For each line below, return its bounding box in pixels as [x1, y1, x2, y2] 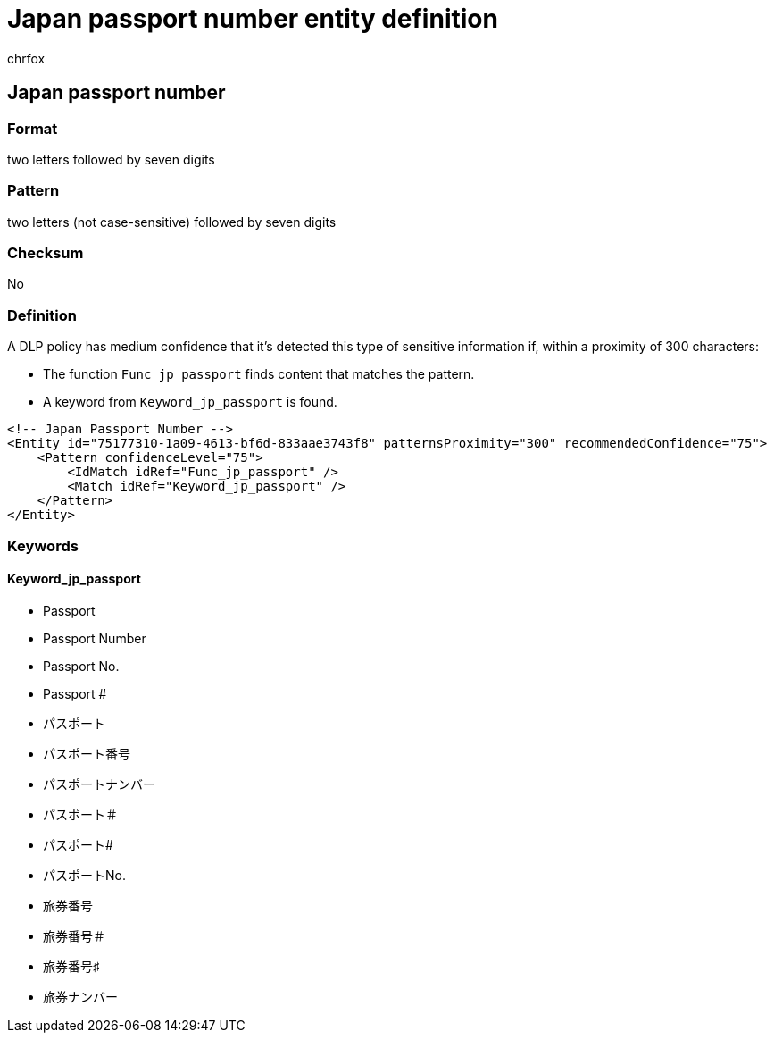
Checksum [7, 244, 84, 263]
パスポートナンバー [43, 776, 155, 792]
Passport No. [43, 658, 120, 674]
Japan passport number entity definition [7, 4, 498, 34]
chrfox [7, 50, 46, 66]
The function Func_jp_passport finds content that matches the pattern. [43, 366, 475, 382]
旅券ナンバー [43, 988, 118, 1004]
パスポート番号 [43, 745, 130, 761]
